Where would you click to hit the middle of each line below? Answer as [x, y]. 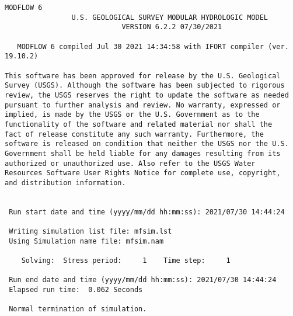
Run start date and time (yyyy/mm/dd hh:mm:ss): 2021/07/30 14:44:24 [147, 212]
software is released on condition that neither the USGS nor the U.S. [147, 144]
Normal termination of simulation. [78, 309]
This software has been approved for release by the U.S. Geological [143, 76]
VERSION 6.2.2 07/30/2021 [172, 27]
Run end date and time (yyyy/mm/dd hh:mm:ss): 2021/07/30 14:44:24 [143, 280]
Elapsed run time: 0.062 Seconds [76, 290]
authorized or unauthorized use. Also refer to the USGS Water [130, 163]
